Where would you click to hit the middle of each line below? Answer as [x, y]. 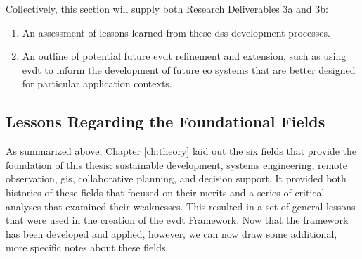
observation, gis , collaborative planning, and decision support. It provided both [176, 178]
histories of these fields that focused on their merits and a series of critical [165, 192]
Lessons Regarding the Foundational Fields [166, 121]
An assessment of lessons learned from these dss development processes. [176, 32]
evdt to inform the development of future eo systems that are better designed [189, 69]
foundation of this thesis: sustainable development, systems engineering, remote [177, 164]
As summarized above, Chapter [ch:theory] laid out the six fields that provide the [181, 151]
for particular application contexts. [97, 83]
